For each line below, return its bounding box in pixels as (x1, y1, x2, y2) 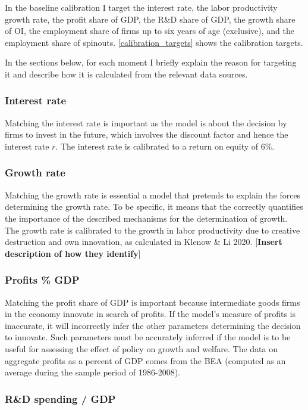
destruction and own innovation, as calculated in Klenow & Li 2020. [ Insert (5, 235, 282, 248)
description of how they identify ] (5, 247, 141, 259)
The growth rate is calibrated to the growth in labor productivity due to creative (5, 223, 300, 236)
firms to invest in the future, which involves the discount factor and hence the (5, 128, 288, 141)
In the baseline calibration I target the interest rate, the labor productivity (5, 1, 278, 13)
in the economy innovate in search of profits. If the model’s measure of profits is (5, 307, 296, 320)
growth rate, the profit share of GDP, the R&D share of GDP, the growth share (5, 13, 296, 25)
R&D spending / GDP (5, 391, 116, 406)
